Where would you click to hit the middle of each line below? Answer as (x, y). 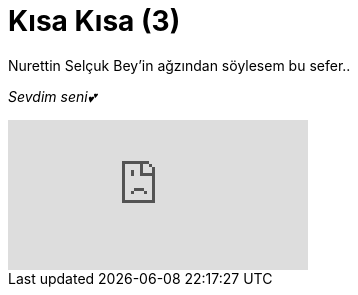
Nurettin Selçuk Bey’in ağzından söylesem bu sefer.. (179, 65)
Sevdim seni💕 (52, 96)
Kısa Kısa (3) (94, 21)
